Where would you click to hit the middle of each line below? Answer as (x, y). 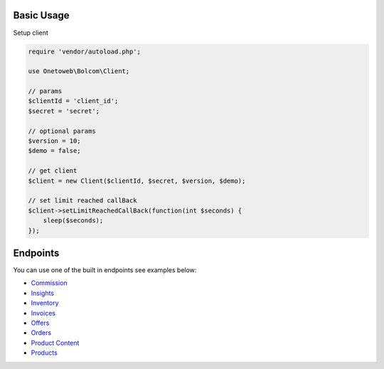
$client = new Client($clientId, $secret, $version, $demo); (137, 181)
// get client (53, 171)
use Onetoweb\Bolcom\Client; (79, 71)
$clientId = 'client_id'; (73, 101)
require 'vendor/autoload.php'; (85, 51)
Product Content (55, 343)
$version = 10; (54, 141)
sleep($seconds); (73, 221)
